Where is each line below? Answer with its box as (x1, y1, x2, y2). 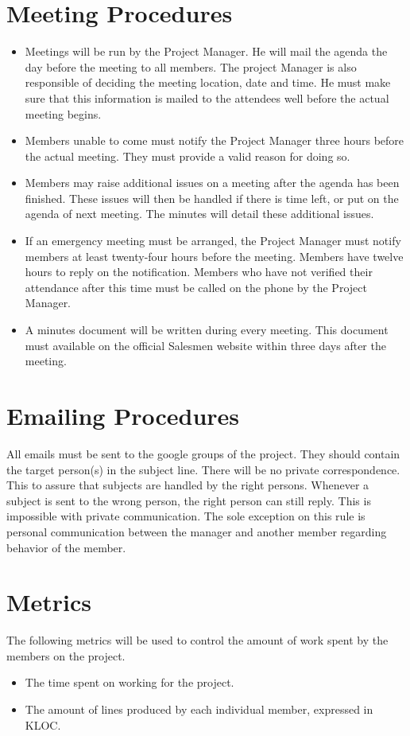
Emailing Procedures (6, 399, 240, 431)
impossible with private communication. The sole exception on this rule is (6, 508, 366, 524)
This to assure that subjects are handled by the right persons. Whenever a (6, 477, 369, 493)
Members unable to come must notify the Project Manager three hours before (25, 132, 404, 149)
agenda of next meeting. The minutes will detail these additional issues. (25, 205, 374, 222)
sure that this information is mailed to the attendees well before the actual (25, 89, 389, 106)
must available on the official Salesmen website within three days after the (25, 337, 386, 353)
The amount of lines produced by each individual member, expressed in (25, 701, 373, 717)
